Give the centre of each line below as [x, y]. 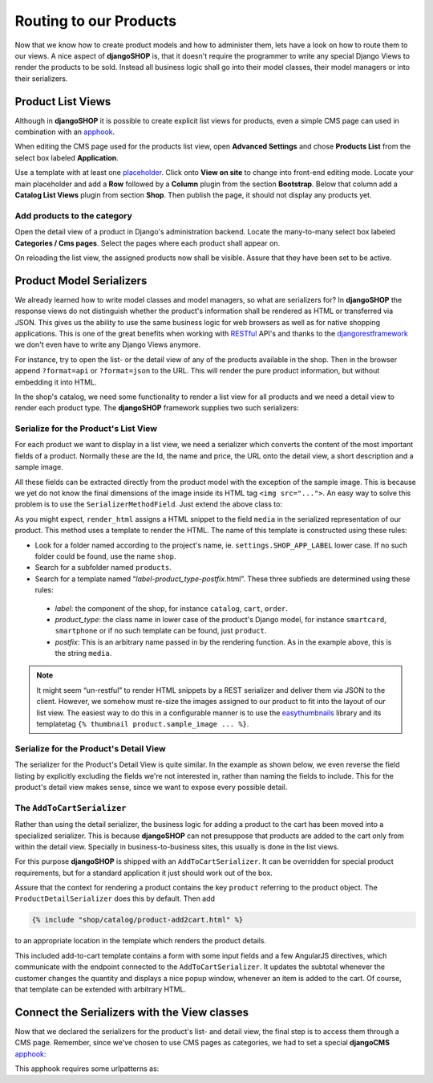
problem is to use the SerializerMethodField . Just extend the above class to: [148, 504]
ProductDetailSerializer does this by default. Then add [115, 898]
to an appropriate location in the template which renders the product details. [141, 941]
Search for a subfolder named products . [103, 568]
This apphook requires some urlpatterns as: [87, 1069]
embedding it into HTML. [56, 382]
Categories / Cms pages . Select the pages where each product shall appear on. [148, 243]
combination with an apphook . [65, 132]
